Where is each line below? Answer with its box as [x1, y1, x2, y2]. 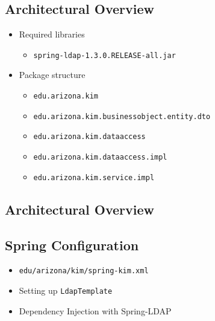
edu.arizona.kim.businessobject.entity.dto [33, 112, 211, 121]
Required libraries [19, 28, 85, 41]
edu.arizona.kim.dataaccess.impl [33, 153, 167, 162]
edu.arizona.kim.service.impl [33, 173, 155, 182]
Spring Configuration [5, 235, 139, 254]
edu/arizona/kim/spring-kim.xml [19, 267, 149, 276]
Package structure [19, 68, 86, 81]
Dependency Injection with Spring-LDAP [19, 304, 172, 317]
